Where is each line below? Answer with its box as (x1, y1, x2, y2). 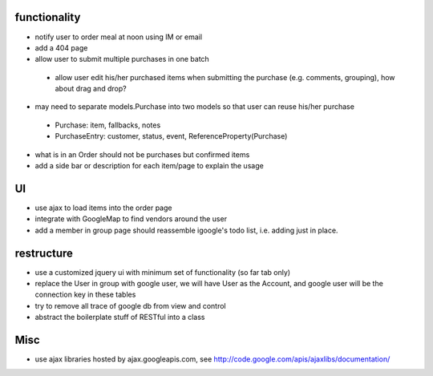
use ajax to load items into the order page (34, 203, 172, 212)
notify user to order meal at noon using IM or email (34, 32, 203, 42)
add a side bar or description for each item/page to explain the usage (34, 161, 264, 171)
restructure (14, 246, 74, 260)
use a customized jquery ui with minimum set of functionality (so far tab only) (34, 267, 291, 277)
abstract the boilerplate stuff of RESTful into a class (34, 313, 205, 322)
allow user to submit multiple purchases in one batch (34, 55, 210, 64)
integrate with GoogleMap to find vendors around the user (34, 214, 228, 224)
